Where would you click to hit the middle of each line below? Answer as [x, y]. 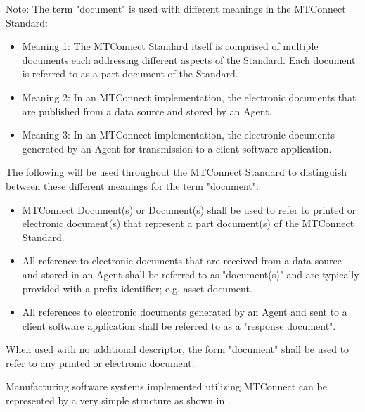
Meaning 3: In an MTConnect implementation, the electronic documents [179, 135]
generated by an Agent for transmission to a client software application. [177, 148]
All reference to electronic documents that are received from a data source [182, 260]
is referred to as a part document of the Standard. [130, 73]
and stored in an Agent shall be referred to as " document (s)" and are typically [191, 274]
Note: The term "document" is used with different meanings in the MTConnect [176, 8]
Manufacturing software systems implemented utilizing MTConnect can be [166, 386]
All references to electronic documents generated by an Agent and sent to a [185, 312]
